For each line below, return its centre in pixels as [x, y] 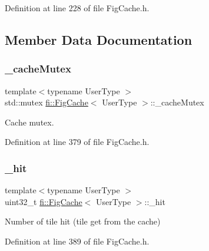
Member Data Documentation [99, 39]
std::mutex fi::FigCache [47, 102]
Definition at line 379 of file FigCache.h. [77, 142]
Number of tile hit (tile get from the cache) [83, 221]
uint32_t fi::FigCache [44, 201]
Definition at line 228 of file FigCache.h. [77, 8]
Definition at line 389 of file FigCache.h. [77, 241]
